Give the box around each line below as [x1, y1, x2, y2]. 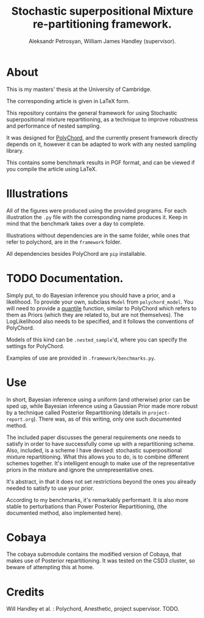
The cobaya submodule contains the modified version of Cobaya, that [6, 551, 181, 558]
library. [6, 147, 24, 154]
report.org [6, 416, 34, 423]
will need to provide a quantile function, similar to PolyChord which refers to [6, 304, 197, 312]
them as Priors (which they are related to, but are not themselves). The [6, 311, 184, 318]
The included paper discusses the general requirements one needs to [6, 434, 181, 441]
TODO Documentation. [6, 271, 124, 285]
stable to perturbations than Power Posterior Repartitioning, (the [6, 503, 167, 510]
